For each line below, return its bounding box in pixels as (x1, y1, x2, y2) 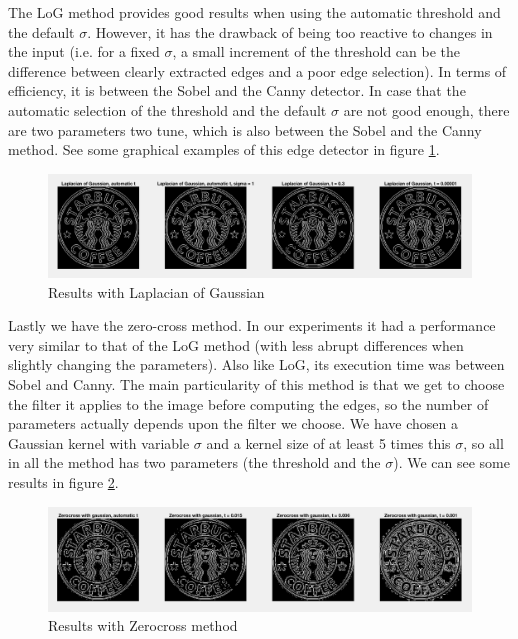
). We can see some (393, 452, 510, 473)
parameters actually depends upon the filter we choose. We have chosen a (8, 413, 458, 434)
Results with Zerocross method (48, 615, 238, 636)
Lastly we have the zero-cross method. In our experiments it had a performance (8, 315, 496, 336)
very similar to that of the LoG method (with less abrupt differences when (8, 334, 464, 355)
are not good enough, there (343, 99, 510, 120)
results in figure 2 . (8, 472, 119, 493)
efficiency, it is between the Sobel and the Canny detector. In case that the (8, 80, 466, 101)
